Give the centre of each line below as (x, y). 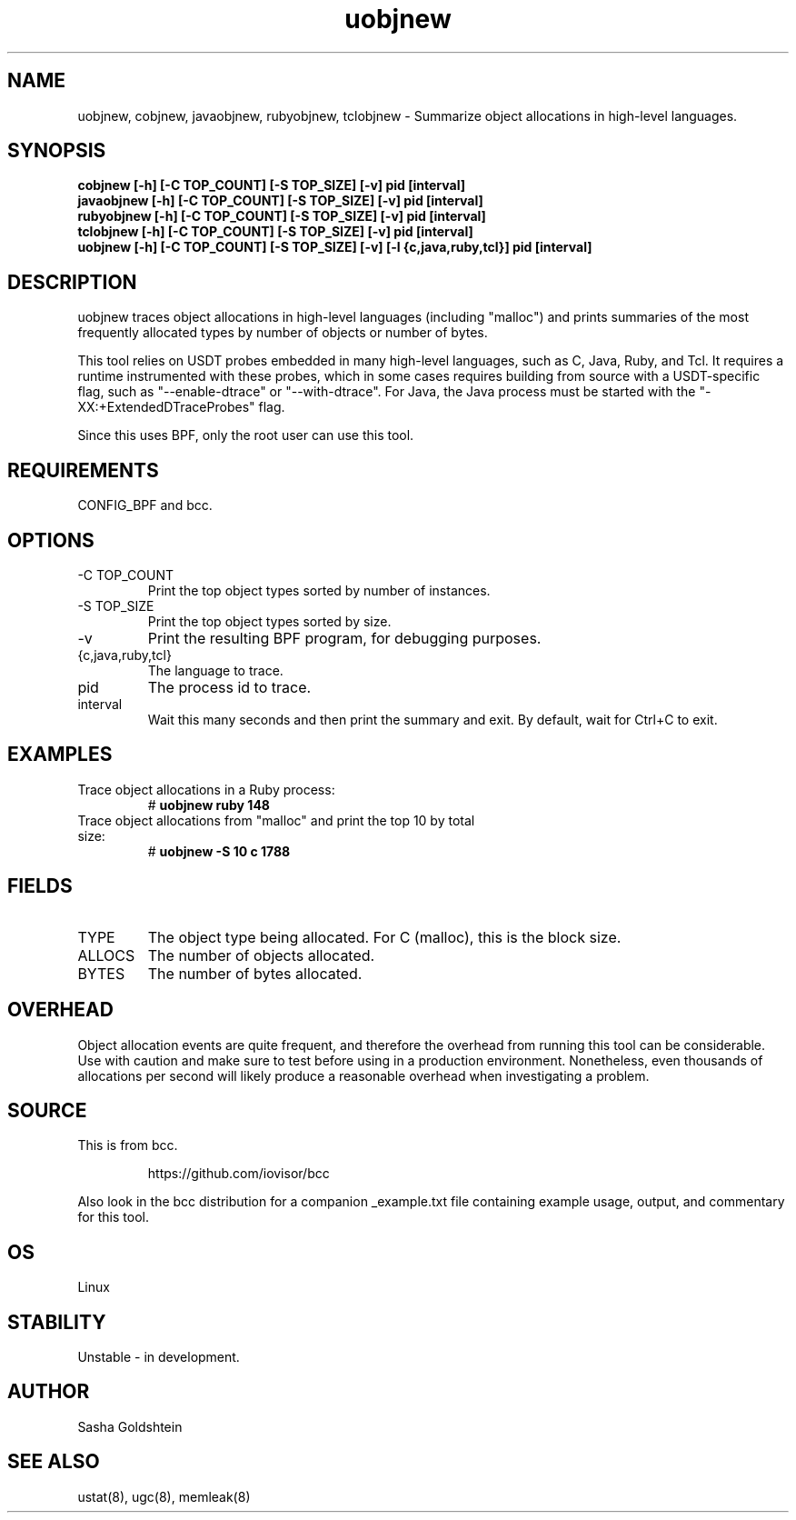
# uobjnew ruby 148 (209, 805)
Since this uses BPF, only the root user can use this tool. (246, 435)
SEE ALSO (54, 1462)
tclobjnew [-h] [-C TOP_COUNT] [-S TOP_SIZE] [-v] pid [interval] (275, 232)
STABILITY (57, 1322)
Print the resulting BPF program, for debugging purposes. (344, 638)
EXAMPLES (60, 755)
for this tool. (113, 1217)
